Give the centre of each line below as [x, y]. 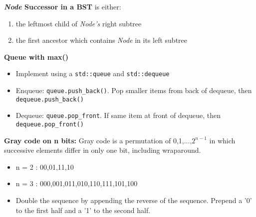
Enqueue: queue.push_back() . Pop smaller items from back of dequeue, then [134, 90]
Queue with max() [36, 56]
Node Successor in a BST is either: [63, 6]
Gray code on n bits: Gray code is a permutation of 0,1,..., [98, 140]
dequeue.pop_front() [50, 124]
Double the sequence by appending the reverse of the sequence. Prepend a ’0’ [134, 200]
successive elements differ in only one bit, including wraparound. [103, 150]
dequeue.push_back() [50, 99]
